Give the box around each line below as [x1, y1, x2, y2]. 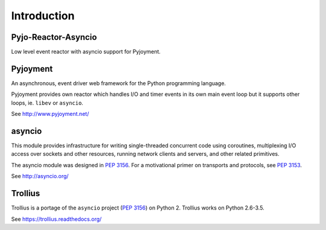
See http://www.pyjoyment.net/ [11, 110, 89, 118]
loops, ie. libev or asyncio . [11, 99, 84, 106]
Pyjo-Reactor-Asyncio [11, 32, 97, 42]
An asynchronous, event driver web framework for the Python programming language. [11, 79, 226, 87]
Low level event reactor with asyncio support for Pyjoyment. [11, 48, 161, 56]
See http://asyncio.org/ [11, 173, 69, 180]
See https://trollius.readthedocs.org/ [11, 215, 102, 223]
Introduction [11, 9, 75, 22]
